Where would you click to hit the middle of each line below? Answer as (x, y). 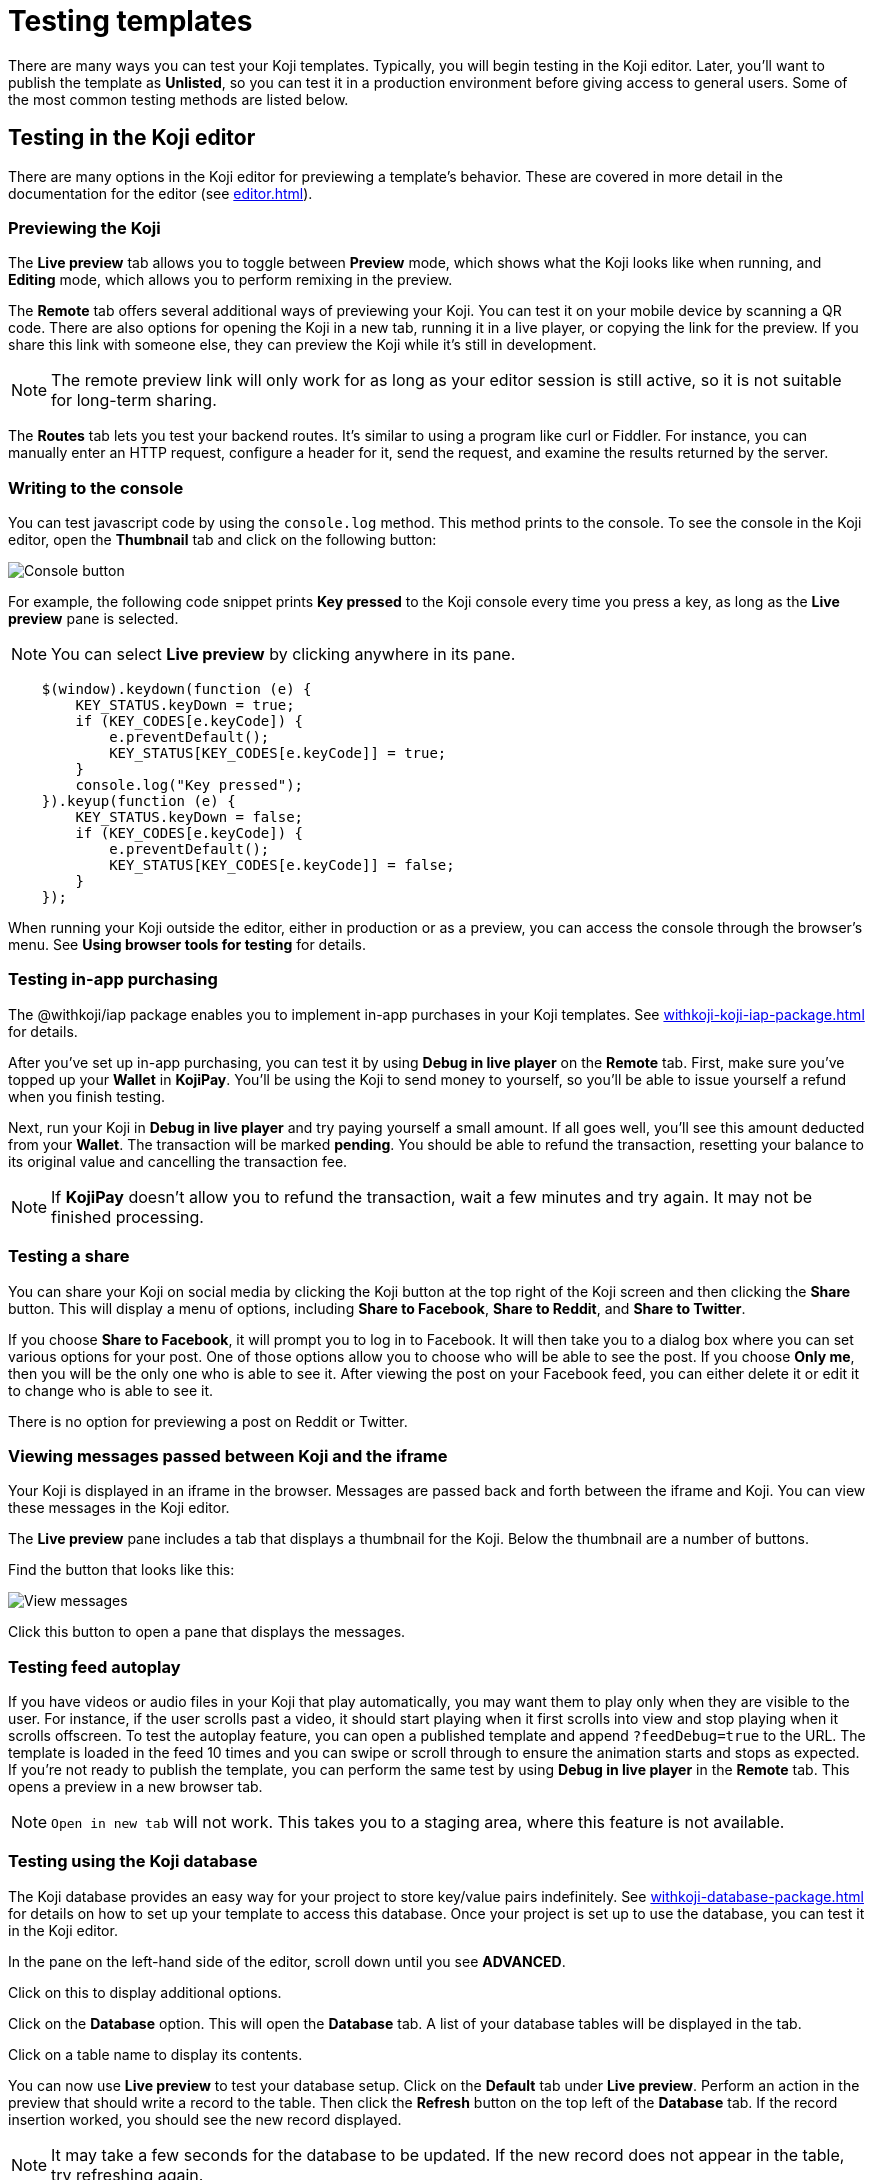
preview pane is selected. (93, 619)
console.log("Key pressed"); (189, 785)
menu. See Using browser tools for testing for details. (187, 945)
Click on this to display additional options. (145, 1992)
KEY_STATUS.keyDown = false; (189, 817)
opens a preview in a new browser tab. (135, 1787)
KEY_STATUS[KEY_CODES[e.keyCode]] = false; (282, 865)
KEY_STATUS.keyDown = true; (185, 705)
